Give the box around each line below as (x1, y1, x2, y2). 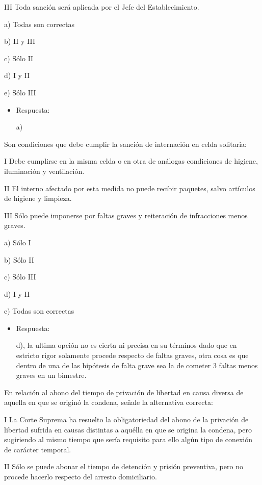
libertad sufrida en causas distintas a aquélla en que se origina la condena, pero (4, 424, 252, 435)
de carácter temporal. (4, 444, 71, 454)
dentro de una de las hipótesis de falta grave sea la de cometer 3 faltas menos (16, 360, 258, 370)
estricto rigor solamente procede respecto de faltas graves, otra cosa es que (16, 350, 249, 361)
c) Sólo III (4, 271, 36, 282)
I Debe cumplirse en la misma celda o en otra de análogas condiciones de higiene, (4, 156, 258, 166)
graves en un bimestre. (16, 370, 87, 380)
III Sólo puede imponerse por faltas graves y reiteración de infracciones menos (4, 210, 248, 220)
